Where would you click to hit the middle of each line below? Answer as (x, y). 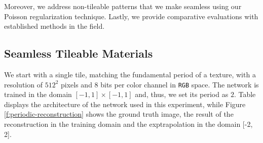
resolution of (23, 84)
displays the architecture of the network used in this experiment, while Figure (125, 104)
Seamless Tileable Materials (79, 53)
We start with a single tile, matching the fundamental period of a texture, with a (130, 74)
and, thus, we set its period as (182, 94)
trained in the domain (38, 94)
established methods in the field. (54, 26)
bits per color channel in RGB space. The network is (180, 84)
